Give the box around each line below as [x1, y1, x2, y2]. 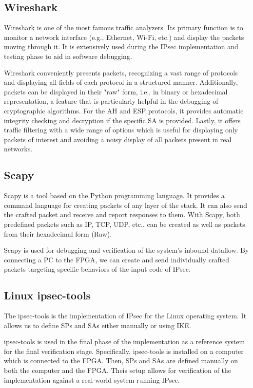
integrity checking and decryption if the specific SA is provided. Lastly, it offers [4, 115, 241, 125]
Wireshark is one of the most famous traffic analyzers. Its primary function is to [4, 22, 243, 33]
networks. [4, 144, 33, 154]
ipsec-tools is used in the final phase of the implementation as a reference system [4, 336, 245, 347]
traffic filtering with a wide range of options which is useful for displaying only [4, 125, 238, 135]
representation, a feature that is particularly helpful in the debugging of [4, 96, 218, 106]
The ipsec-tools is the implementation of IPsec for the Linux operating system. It [4, 311, 247, 321]
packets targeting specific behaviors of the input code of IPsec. [4, 264, 191, 274]
